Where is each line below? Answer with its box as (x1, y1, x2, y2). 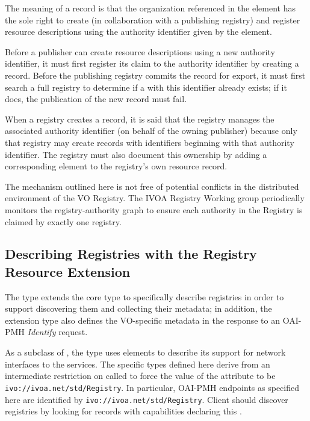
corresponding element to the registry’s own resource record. (5, 160, 228, 172)
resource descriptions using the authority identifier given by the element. (5, 25, 272, 38)
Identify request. (27, 326, 88, 338)
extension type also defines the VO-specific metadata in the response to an (5, 313, 281, 326)
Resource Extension (5, 262, 131, 280)
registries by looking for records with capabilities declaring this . (5, 405, 242, 417)
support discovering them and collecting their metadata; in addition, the (5, 302, 272, 315)
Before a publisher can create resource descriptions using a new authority (5, 45, 275, 58)
